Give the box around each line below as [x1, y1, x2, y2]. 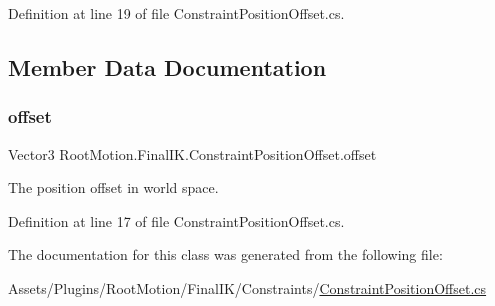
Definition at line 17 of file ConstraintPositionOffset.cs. [8, 210, 345, 231]
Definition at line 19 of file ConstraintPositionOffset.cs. [8, 3, 345, 23]
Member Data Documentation [8, 51, 327, 82]
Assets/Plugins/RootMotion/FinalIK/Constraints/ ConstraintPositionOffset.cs [8, 277, 487, 298]
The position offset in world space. [8, 177, 219, 198]
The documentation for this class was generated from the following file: [8, 244, 443, 265]
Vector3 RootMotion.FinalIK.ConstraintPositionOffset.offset [8, 143, 377, 164]
